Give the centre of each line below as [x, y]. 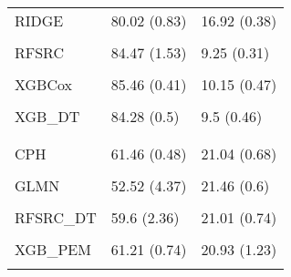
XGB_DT [47, 116]
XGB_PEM [53, 249]
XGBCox [43, 84]
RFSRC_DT [56, 217]
